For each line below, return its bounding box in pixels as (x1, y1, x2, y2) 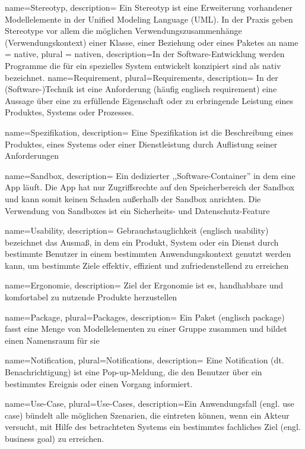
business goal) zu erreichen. (5, 432, 104, 444)
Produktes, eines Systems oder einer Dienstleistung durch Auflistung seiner (5, 137, 278, 150)
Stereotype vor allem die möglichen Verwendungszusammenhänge (5, 24, 242, 37)
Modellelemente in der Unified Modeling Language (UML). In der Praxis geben (5, 12, 293, 25)
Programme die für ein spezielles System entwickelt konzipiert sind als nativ (5, 59, 281, 71)
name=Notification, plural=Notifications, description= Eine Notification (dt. (5, 354, 284, 366)
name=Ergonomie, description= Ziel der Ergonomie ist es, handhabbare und (5, 279, 284, 291)
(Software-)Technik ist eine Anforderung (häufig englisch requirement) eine (5, 83, 277, 95)
